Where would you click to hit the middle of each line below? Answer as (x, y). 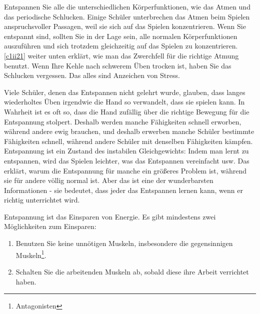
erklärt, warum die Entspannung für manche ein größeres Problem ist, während (125, 170)
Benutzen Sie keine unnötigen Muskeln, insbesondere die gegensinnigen (124, 243)
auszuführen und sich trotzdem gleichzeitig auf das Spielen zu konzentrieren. (121, 46)
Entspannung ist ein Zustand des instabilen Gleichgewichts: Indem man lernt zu (126, 151)
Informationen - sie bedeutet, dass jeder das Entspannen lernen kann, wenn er (123, 190)
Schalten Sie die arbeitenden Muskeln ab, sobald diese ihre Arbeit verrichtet (132, 271)
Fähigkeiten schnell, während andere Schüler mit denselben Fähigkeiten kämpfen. (128, 141)
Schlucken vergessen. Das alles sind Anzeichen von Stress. (92, 75)
